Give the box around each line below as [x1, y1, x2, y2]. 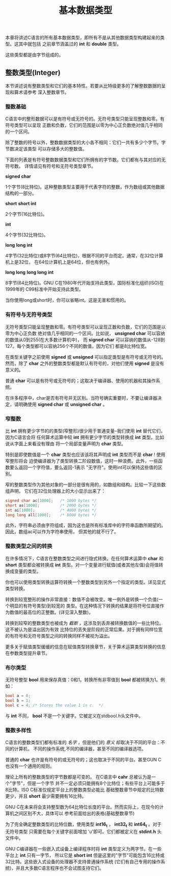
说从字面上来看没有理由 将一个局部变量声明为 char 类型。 [5, 441, 126, 447]
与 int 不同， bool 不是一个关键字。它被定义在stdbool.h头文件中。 [5, 712, 144, 719]
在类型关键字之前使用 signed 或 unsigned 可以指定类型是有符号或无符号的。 [5, 354, 166, 360]
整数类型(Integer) [5, 68, 61, 77]
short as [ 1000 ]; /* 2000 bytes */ [5, 502, 97, 508]
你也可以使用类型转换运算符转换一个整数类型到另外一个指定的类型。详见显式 [5, 579, 166, 585]
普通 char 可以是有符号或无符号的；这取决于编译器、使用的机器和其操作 [5, 377, 156, 384]
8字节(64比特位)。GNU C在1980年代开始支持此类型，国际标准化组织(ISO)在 [5, 280, 164, 286]
